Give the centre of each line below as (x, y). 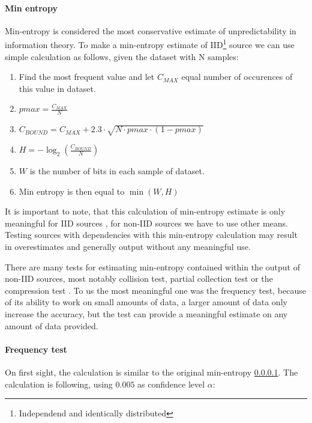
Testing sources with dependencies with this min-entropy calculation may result (151, 235)
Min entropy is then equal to (72, 191)
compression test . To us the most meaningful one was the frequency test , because (155, 290)
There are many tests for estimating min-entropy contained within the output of (152, 266)
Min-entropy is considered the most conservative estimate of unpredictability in (151, 30)
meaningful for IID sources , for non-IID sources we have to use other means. (146, 223)
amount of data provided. (52, 325)
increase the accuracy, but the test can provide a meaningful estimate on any (146, 313)
